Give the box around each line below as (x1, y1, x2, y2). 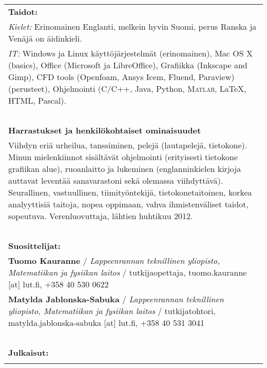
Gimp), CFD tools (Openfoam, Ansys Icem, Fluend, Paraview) (8, 71, 235, 83)
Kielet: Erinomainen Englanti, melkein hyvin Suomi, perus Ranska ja (8, 21, 257, 32)
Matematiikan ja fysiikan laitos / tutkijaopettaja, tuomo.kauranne (8, 266, 247, 278)
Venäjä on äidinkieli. (8, 32, 82, 44)
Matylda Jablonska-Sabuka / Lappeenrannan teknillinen (8, 293, 224, 305)
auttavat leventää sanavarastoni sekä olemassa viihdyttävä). (8, 175, 223, 186)
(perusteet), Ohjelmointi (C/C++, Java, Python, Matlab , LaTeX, (8, 83, 246, 94)
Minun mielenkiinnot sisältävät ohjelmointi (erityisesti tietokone (8, 151, 238, 163)
